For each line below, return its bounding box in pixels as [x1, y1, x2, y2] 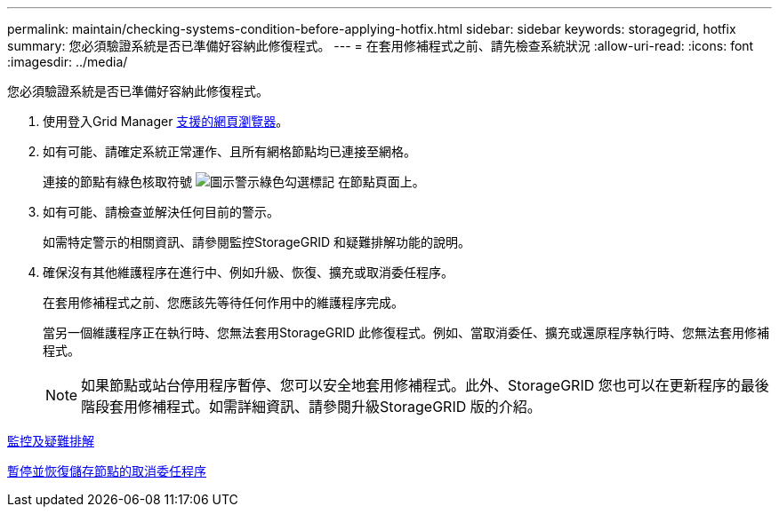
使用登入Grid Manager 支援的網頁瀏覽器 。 [43, 114, 289, 129]
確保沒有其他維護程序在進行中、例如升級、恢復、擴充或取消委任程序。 [43, 265, 454, 280]
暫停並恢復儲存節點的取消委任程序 [7, 463, 206, 478]
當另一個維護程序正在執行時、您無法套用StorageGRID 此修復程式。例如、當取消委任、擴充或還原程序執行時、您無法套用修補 [43, 325, 769, 340]
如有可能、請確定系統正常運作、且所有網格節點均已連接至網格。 [43, 144, 416, 159]
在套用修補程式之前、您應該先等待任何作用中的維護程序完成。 [43, 295, 404, 310]
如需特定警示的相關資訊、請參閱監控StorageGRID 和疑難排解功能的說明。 [43, 234, 470, 249]
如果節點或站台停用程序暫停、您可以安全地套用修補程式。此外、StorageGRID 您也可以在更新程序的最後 [81, 376, 769, 394]
